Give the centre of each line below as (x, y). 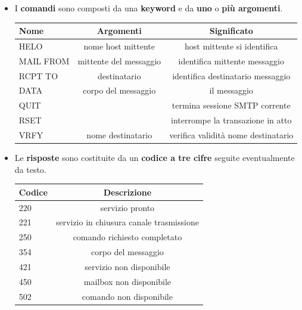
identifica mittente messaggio (231, 61)
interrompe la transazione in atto (231, 120)
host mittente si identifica (231, 46)
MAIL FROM (44, 61)
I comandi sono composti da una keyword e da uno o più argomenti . (149, 8)
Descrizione (127, 192)
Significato (231, 31)
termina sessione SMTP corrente (231, 105)
